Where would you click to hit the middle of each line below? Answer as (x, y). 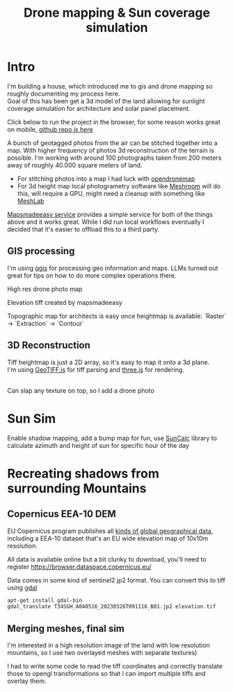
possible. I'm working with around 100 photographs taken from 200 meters (114, 158)
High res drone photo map (45, 289)
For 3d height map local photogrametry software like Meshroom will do (119, 186)
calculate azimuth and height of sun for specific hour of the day (98, 445)
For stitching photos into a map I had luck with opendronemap (106, 179)
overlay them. (27, 681)
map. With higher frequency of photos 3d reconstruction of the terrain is (111, 150)
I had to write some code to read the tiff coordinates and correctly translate (115, 666)
